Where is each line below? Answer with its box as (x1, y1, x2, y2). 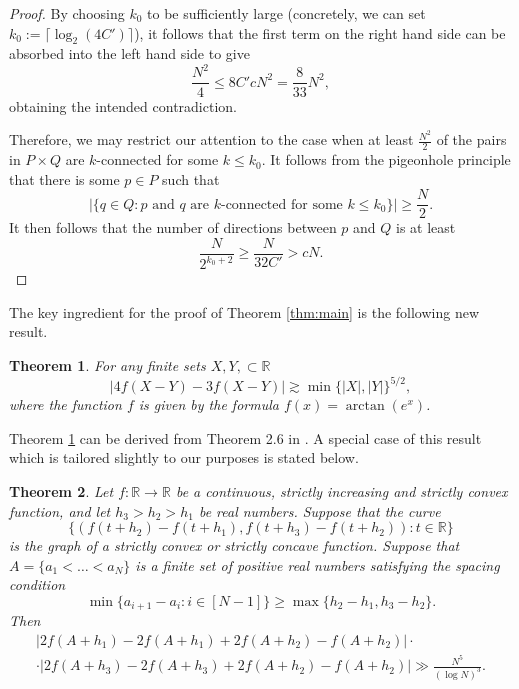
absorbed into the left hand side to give (9, 43, 250, 64)
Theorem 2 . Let (9, 480, 114, 501)
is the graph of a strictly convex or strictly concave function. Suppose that (9, 535, 460, 556)
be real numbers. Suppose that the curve (198, 500, 441, 521)
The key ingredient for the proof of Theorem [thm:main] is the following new (9, 301, 480, 322)
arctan (345, 399, 385, 414)
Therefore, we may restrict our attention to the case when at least (9, 129, 414, 150)
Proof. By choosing (9, 3, 125, 23)
